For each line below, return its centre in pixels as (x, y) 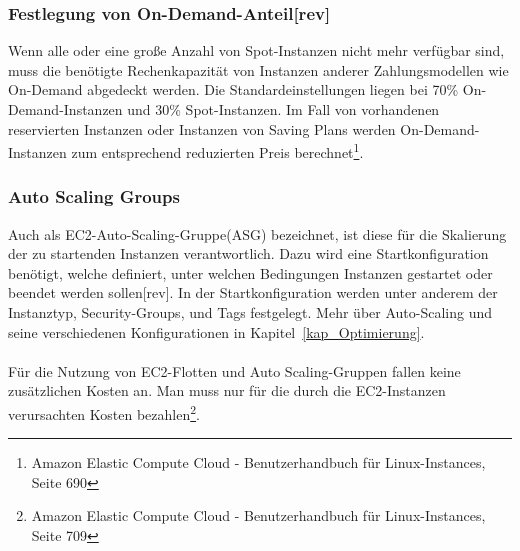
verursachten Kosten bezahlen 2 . (104, 412)
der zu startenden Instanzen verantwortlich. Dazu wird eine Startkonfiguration (248, 253)
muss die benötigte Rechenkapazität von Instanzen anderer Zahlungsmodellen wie (258, 69)
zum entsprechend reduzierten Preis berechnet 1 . (217, 150)
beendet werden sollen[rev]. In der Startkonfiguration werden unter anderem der (253, 292)
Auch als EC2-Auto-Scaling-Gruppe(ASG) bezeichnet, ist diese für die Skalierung (257, 233)
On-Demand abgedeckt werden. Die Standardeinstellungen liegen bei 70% (233, 89)
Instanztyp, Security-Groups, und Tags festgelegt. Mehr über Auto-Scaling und (250, 312)
